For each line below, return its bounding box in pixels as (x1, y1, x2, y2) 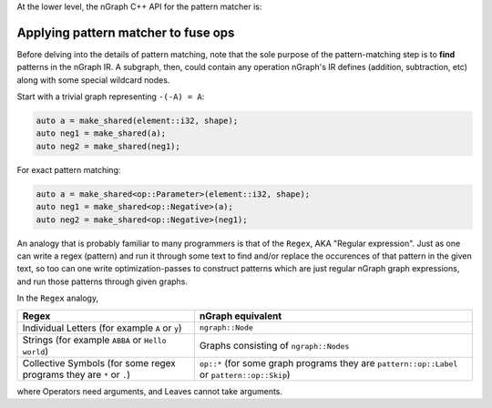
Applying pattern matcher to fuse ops (16, 25, 235, 40)
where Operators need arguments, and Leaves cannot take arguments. (16, 385, 282, 396)
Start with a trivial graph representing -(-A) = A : (16, 91, 205, 102)
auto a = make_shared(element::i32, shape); (36, 116, 239, 127)
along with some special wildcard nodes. (16, 74, 170, 86)
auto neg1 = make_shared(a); (36, 128, 167, 138)
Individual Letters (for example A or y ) (22, 321, 182, 334)
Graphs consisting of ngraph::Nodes (199, 339, 350, 352)
